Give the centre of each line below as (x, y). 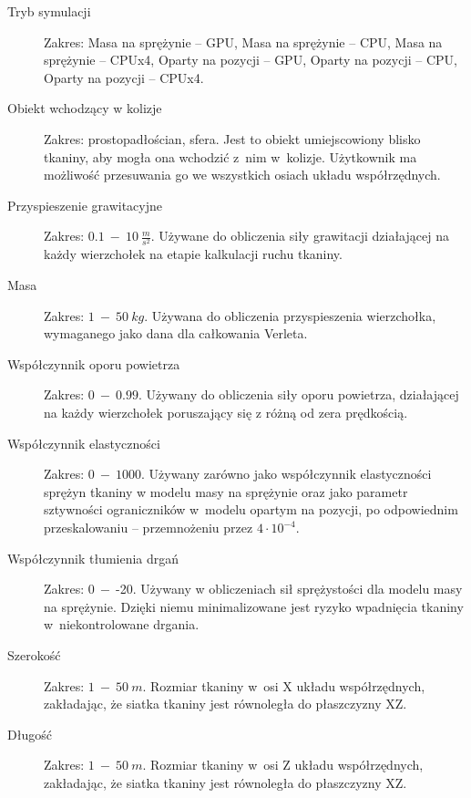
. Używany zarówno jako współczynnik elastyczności (287, 474)
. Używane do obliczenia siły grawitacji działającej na (300, 236)
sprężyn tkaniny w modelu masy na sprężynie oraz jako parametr (226, 491)
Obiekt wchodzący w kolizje (85, 108)
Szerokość (34, 654)
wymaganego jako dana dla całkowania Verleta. (176, 333)
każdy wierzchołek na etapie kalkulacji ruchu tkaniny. (193, 254)
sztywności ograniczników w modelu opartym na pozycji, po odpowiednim (251, 509)
